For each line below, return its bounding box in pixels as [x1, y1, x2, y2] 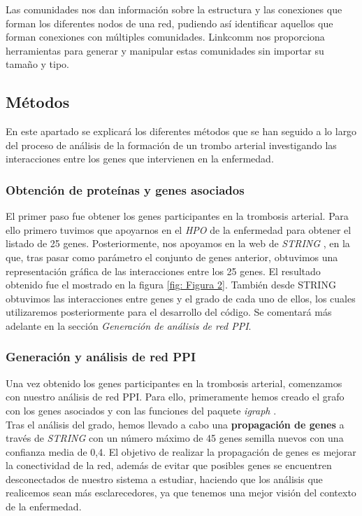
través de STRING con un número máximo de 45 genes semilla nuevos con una [6, 431, 344, 445]
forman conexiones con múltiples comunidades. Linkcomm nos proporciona [6, 29, 325, 44]
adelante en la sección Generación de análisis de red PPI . [6, 318, 252, 333]
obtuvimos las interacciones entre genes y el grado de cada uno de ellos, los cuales [6, 291, 356, 305]
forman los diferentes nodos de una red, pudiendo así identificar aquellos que [6, 15, 333, 30]
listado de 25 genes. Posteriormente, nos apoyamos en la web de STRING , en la [6, 236, 350, 251]
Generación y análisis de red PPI [6, 348, 196, 365]
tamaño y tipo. [6, 57, 70, 71]
